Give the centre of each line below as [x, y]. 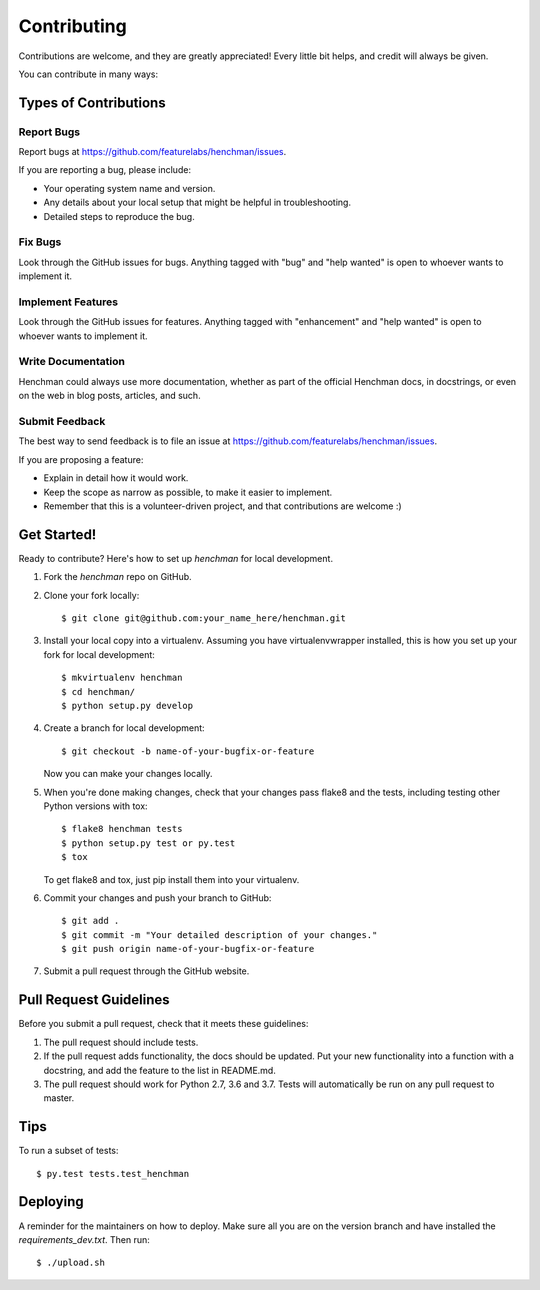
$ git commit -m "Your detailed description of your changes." [219, 934]
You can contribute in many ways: [88, 74]
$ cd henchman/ [98, 691]
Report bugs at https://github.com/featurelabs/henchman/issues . [152, 152]
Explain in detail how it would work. [116, 478]
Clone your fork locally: [91, 595]
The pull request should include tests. [121, 1042]
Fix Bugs [40, 242]
